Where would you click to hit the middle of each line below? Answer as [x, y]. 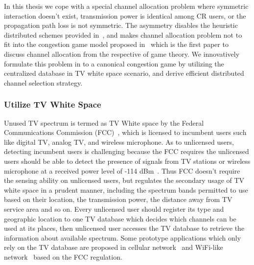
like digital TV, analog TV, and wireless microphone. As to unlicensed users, [119, 142]
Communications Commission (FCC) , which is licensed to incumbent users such [125, 132]
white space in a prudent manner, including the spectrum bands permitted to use [126, 189]
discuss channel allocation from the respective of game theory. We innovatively [122, 54]
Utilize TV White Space [53, 104]
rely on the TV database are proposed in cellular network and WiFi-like [114, 247]
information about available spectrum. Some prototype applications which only [123, 237]
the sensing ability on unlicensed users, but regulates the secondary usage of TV [124, 180]
